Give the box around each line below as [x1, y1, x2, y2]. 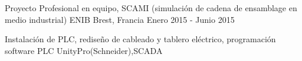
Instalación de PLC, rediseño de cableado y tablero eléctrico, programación [5, 33, 276, 45]
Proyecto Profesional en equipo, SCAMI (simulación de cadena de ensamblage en [5, 2, 297, 13]
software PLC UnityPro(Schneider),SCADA [5, 44, 163, 56]
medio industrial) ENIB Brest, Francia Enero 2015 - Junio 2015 [5, 13, 235, 25]
